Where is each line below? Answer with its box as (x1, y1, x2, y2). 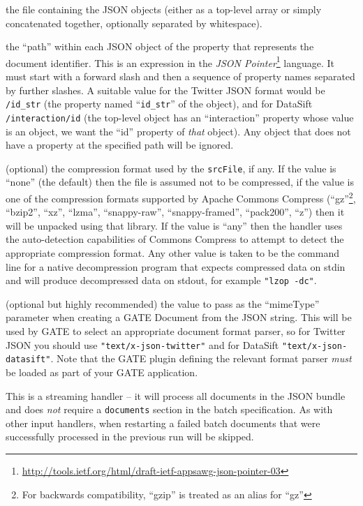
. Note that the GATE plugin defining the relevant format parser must (50, 351, 352, 366)
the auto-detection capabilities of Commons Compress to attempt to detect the (6, 232, 344, 246)
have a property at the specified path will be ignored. (6, 137, 234, 152)
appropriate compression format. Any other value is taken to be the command (6, 246, 339, 260)
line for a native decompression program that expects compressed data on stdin (6, 259, 346, 274)
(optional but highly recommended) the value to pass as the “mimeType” (6, 296, 320, 311)
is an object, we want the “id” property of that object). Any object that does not (6, 124, 351, 138)
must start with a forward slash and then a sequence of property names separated (6, 69, 355, 84)
